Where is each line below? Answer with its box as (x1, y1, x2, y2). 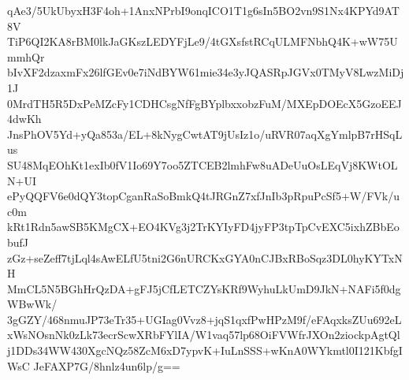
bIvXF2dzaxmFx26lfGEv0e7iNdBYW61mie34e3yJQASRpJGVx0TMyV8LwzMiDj (7, 64, 404, 80)
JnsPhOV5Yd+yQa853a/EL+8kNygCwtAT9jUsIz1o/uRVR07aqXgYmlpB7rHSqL (7, 125, 403, 142)
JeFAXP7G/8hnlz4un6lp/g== (33, 357, 180, 374)
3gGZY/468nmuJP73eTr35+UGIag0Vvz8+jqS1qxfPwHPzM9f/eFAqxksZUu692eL (7, 311, 402, 327)
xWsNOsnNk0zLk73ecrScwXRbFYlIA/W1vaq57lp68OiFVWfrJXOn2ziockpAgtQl (7, 326, 400, 343)
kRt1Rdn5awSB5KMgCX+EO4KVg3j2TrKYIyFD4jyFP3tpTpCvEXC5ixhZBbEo (7, 218, 400, 235)
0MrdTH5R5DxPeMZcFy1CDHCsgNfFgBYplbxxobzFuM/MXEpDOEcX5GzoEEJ (7, 95, 402, 111)
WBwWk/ (7, 296, 58, 312)
